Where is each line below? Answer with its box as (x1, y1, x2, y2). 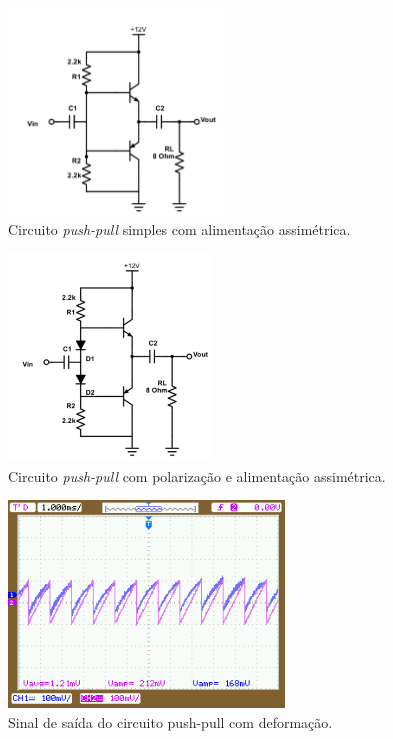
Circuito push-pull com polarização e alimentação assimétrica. (8, 465, 386, 486)
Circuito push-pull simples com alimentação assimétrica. (8, 219, 351, 240)
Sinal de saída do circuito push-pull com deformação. (8, 711, 333, 732)
